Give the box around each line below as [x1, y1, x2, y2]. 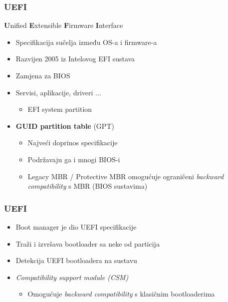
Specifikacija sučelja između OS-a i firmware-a [15, 36, 157, 47]
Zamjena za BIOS [15, 70, 70, 80]
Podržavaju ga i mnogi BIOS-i [27, 154, 120, 164]
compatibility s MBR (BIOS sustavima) [27, 181, 148, 191]
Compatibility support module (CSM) [15, 272, 129, 282]
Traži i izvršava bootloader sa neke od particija [15, 238, 160, 249]
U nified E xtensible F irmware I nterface [4, 20, 123, 30]
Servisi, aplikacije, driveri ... [15, 87, 101, 97]
